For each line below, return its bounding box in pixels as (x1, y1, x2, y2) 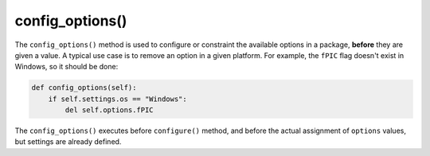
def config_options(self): (31, 84, 137, 92)
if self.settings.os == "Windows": (48, 94, 187, 103)
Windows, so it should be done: (14, 62, 119, 72)
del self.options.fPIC (64, 106, 154, 115)
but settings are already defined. (14, 137, 122, 146)
